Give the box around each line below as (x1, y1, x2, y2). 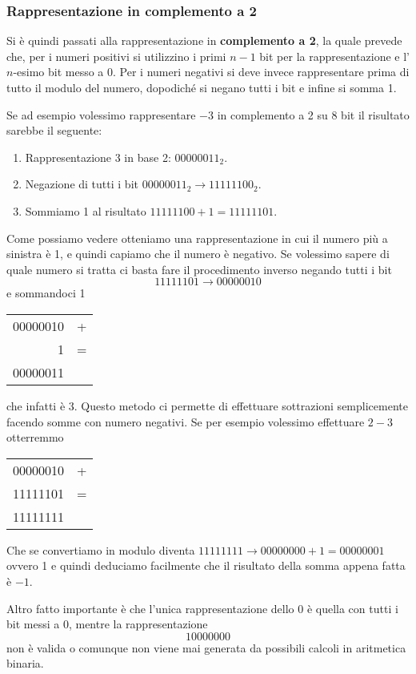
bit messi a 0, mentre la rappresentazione (6, 615, 208, 632)
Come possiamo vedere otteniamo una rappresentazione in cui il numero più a (6, 229, 388, 246)
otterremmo (6, 429, 64, 446)
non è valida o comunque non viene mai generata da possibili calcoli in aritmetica (6, 639, 406, 656)
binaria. (6, 655, 44, 672)
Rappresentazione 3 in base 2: (25, 148, 171, 165)
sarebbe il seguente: (6, 122, 102, 139)
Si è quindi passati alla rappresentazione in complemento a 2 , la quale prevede (6, 32, 402, 49)
